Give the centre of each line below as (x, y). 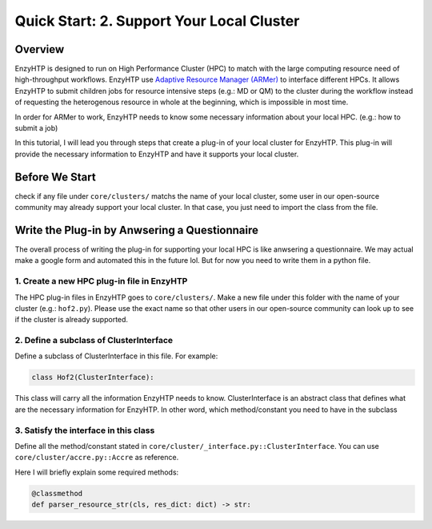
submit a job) (36, 128)
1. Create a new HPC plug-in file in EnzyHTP (101, 281)
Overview (40, 49)
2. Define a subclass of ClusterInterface (94, 341)
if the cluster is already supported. (71, 320)
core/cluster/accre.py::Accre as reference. (97, 458)
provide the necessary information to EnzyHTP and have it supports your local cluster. (157, 154)
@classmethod (57, 493)
